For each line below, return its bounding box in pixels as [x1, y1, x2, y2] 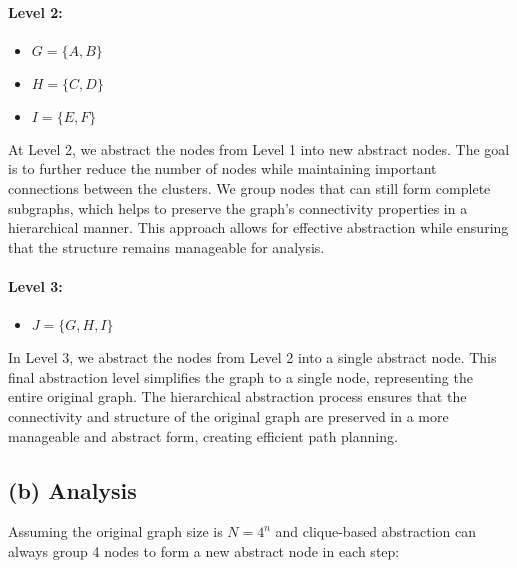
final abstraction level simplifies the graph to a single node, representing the [8, 366, 473, 387]
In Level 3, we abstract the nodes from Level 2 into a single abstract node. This [8, 347, 497, 368]
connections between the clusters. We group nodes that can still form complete [8, 177, 491, 198]
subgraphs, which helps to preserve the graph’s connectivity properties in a [8, 197, 468, 218]
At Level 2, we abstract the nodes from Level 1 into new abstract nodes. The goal [8, 138, 510, 159]
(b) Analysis [8, 474, 137, 505]
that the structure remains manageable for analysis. [8, 236, 325, 257]
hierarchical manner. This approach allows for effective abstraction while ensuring [8, 217, 509, 238]
